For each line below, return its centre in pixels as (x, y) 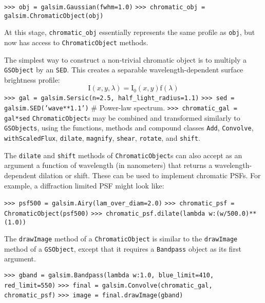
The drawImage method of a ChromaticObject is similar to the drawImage (121, 239)
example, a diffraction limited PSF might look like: (84, 185)
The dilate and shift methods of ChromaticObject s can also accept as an (123, 155)
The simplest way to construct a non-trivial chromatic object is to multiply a (126, 59)
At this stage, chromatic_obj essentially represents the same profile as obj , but (130, 32)
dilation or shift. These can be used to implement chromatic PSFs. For (150, 175)
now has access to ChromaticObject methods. (76, 42)
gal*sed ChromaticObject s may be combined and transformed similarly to (122, 117)
